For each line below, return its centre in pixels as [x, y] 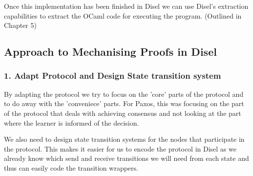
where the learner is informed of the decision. [72, 122]
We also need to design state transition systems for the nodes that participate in [124, 139]
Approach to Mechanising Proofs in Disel [110, 52]
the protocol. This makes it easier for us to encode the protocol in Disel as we [120, 148]
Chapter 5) [20, 25]
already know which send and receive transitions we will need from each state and [126, 158]
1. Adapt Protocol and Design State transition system [113, 76]
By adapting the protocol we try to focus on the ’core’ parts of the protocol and [124, 94]
